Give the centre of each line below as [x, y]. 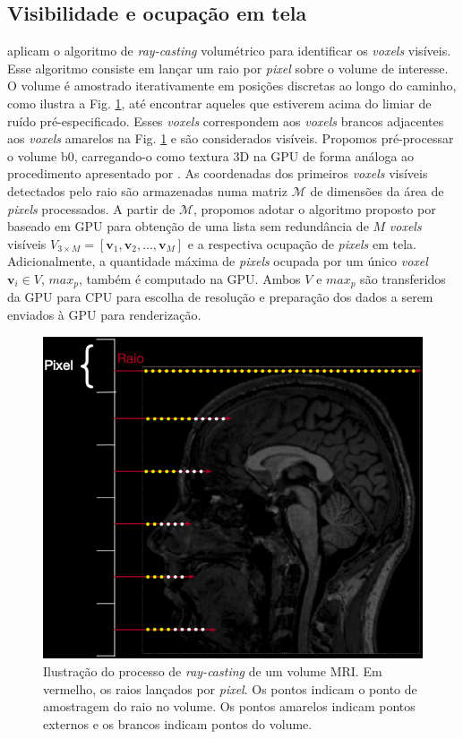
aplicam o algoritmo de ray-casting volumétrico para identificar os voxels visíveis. [229, 51]
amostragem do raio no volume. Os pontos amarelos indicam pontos [229, 706]
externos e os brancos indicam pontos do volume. [178, 723]
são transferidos [403, 278]
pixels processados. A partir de [91, 208]
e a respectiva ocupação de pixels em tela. [302, 243]
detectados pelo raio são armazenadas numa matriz [147, 190]
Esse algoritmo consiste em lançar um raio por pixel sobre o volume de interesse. [228, 68]
